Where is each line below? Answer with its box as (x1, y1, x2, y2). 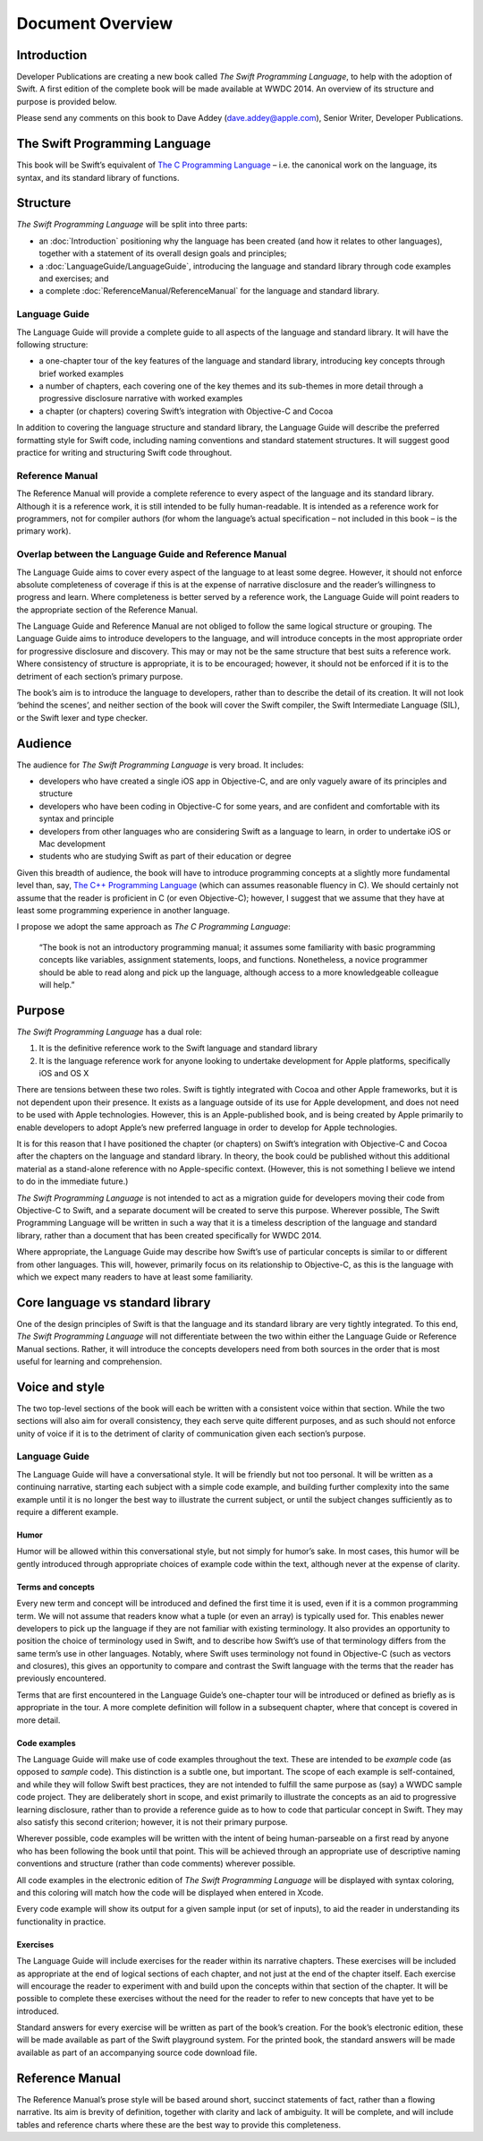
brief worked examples (38, 368, 124, 379)
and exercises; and (38, 273, 109, 284)
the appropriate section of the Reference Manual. (16, 604, 199, 615)
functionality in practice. (16, 1916, 106, 1927)
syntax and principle (38, 813, 114, 824)
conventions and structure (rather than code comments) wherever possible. (16, 1858, 296, 1869)
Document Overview (16, 13, 174, 33)
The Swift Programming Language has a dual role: (16, 1026, 202, 1037)
